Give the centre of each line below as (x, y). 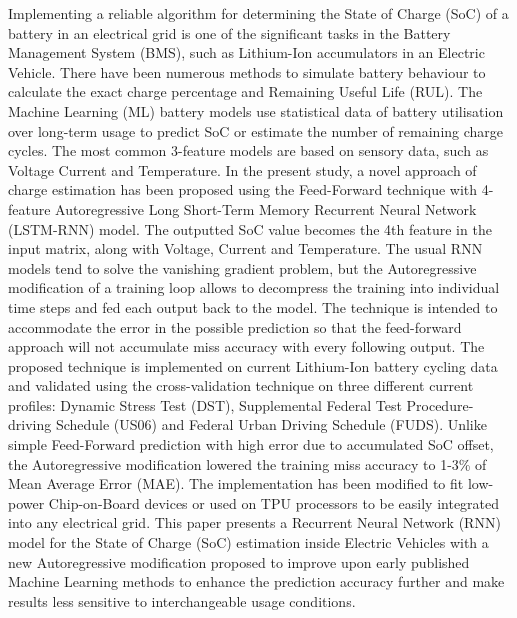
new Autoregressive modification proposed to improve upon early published (239, 561)
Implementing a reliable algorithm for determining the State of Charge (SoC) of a (258, 13)
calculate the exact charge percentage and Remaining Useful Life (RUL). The (245, 91)
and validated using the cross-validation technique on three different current (241, 385)
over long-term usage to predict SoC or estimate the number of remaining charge (256, 130)
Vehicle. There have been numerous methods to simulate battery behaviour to (247, 71)
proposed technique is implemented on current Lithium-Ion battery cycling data (253, 365)
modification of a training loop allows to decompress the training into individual (254, 287)
